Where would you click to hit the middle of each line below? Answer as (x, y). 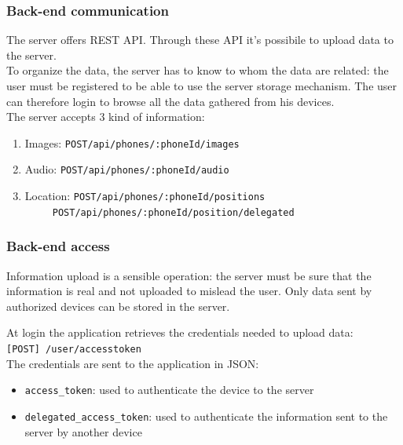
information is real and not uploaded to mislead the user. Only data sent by (189, 291)
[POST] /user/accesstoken (74, 349)
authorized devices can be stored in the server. (118, 306)
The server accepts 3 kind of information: (106, 117)
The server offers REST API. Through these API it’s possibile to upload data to (200, 40)
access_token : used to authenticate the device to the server (169, 390)
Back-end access (58, 246)
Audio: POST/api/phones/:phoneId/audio (127, 169)
